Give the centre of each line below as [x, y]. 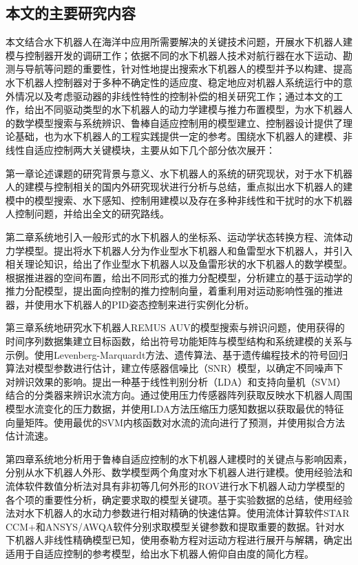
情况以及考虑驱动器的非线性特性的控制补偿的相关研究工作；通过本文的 [174, 96]
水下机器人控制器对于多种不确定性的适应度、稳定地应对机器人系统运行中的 [174, 82]
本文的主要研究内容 [71, 13]
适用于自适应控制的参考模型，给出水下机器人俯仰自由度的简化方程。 [160, 553]
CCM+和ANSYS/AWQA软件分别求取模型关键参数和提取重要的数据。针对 [170, 526]
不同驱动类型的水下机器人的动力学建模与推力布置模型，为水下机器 [193, 109]
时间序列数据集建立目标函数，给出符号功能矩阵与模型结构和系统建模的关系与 [179, 341]
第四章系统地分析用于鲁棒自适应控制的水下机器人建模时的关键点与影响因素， [179, 458]
